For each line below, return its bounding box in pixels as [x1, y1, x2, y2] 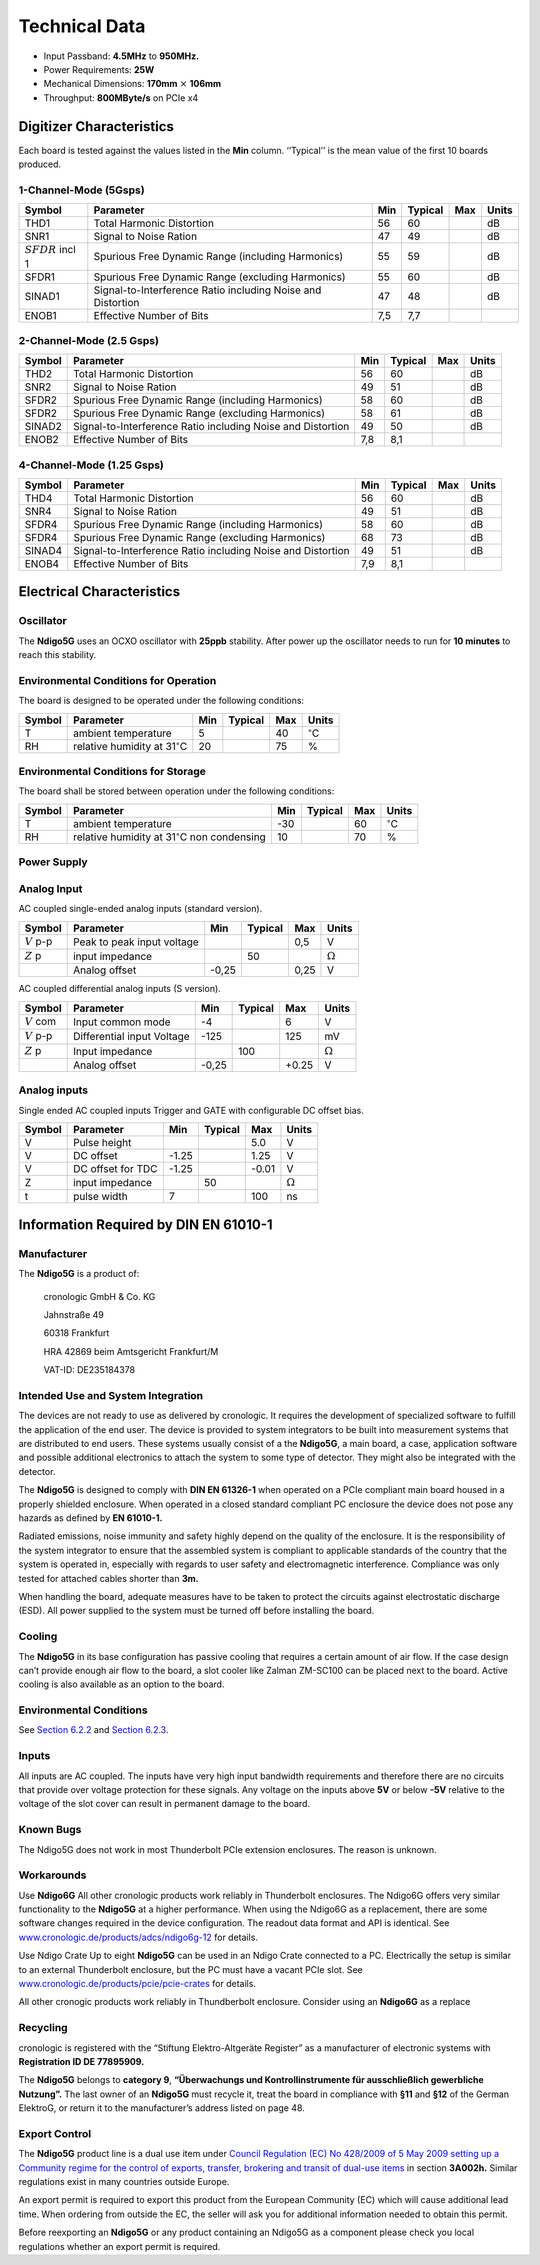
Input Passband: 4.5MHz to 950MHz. [43, 50, 200, 62]
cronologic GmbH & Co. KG [43, 1290, 156, 1302]
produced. [18, 158, 62, 170]
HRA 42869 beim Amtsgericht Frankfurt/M [43, 1345, 219, 1357]
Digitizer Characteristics [18, 118, 175, 135]
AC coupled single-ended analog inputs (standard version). [18, 903, 263, 915]
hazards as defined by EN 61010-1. [18, 1512, 164, 1524]
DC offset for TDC [73, 1162, 158, 1176]
